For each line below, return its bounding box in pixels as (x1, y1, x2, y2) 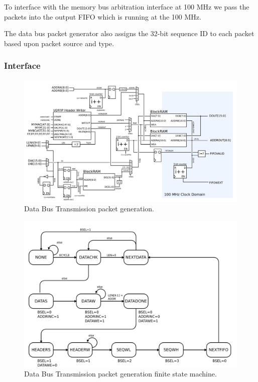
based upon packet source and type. (4, 38, 114, 48)
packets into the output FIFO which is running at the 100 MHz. (4, 11, 201, 22)
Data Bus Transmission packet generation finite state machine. (24, 368, 217, 379)
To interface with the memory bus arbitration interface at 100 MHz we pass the (4, 2, 249, 12)
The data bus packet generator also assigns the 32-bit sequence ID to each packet (4, 28, 254, 39)
